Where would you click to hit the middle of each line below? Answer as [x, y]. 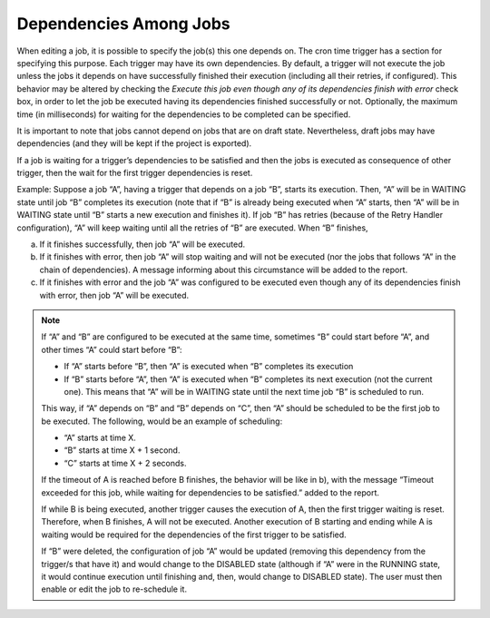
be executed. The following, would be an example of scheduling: [162, 421]
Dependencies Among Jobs [123, 24]
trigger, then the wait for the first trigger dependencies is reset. [135, 173]
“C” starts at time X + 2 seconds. [125, 463]
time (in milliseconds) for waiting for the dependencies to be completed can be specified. [184, 114]
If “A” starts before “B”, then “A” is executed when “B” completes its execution [209, 367]
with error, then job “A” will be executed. [114, 295]
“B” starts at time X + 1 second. [122, 450]
